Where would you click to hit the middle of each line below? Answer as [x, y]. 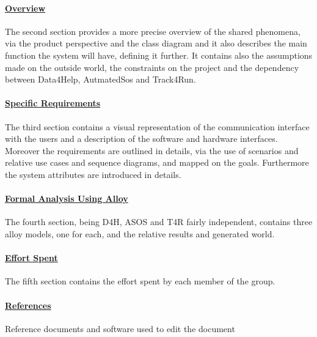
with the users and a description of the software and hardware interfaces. [141, 139]
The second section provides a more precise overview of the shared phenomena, [153, 31]
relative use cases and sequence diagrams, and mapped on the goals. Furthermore [157, 162]
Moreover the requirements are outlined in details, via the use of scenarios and [152, 150]
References [28, 305]
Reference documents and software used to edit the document [120, 328]
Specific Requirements [53, 103]
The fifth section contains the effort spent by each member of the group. [140, 281]
